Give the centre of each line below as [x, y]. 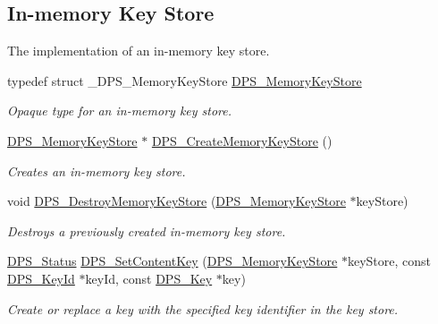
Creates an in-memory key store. [97, 171]
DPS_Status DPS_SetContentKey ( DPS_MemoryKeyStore [173, 261]
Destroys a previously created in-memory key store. [147, 230]
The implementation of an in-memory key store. [139, 51]
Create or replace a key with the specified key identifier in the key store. [203, 308]
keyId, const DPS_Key [149, 278]
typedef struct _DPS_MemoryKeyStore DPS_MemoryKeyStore [185, 80]
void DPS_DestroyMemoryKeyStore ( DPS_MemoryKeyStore [177, 201]
